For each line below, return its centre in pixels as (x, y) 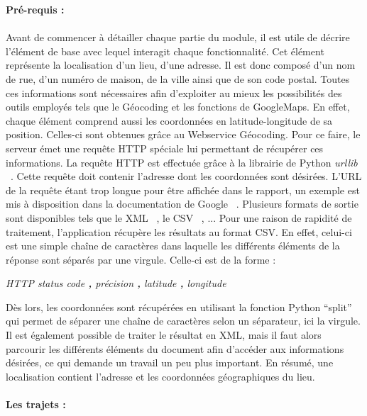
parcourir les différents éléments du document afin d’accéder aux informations (175, 348)
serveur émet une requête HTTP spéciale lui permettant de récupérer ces (165, 148)
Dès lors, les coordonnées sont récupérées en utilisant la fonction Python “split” (179, 307)
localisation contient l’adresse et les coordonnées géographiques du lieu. (160, 376)
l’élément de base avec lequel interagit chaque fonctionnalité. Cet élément (165, 51)
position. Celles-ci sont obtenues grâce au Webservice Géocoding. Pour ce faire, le (183, 134)
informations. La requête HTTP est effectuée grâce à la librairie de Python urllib (182, 162)
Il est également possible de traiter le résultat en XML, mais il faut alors (164, 335)
